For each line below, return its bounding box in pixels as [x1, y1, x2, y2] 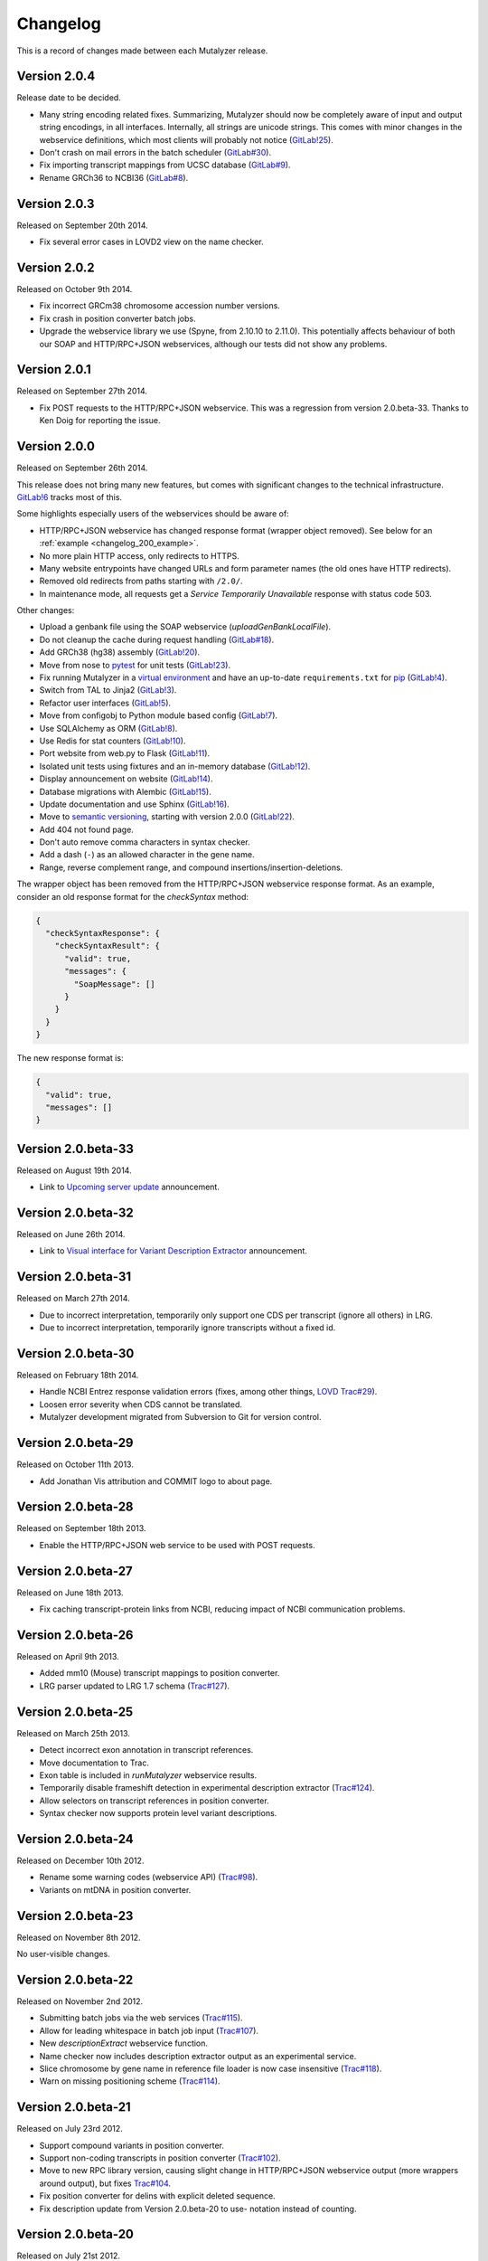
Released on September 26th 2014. [16, 462, 148, 474]
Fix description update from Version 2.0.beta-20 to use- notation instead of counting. [39, 2203, 357, 2214]
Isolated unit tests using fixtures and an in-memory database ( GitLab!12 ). [39, 761, 311, 771]
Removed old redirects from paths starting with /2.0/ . [39, 575, 243, 587]
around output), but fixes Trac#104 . [39, 2178, 172, 2189]
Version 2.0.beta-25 [16, 1704, 134, 1719]
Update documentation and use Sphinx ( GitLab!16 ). [39, 799, 230, 809]
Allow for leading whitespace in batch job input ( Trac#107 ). [39, 2025, 259, 2036]
